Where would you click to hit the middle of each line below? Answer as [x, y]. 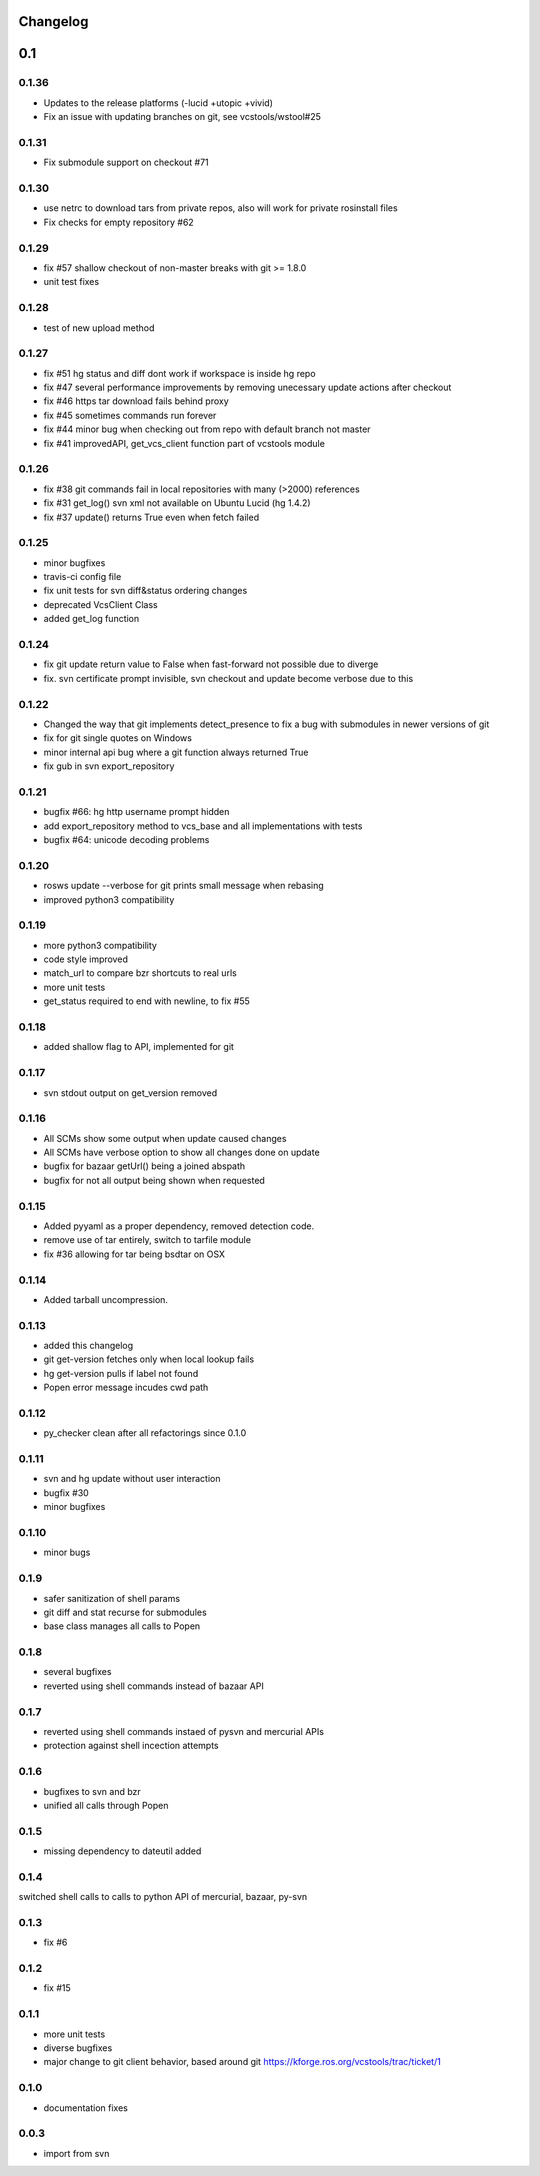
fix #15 [57, 1988]
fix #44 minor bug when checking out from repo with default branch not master [207, 429]
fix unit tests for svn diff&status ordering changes [145, 591]
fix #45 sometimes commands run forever [130, 415]
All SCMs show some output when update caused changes [165, 1138]
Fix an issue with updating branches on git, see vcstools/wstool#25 [182, 117]
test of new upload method [99, 327]
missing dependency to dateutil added [122, 1851]
